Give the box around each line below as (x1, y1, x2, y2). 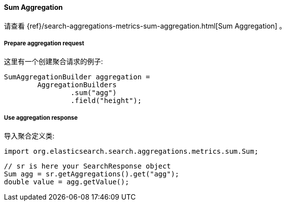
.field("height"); (70, 97, 142, 105)
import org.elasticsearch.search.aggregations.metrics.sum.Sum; (4, 147, 259, 156)
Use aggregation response (4, 114, 78, 121)
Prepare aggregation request (4, 40, 85, 47)
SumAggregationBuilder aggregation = (4, 73, 150, 81)
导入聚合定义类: (4, 132, 55, 140)
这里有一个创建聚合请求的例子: (4, 57, 103, 66)
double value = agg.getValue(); (4, 178, 129, 186)
